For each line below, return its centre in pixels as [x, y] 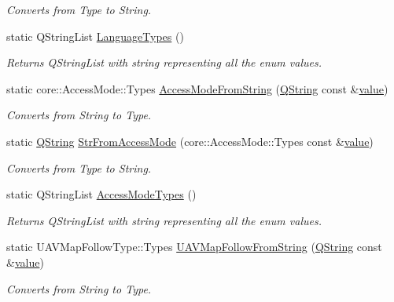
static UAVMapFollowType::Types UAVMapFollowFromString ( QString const [194, 247]
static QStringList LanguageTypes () [95, 36]
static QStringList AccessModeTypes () [101, 194]
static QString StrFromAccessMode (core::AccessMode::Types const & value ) [190, 141]
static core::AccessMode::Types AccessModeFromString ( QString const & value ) [197, 88]
